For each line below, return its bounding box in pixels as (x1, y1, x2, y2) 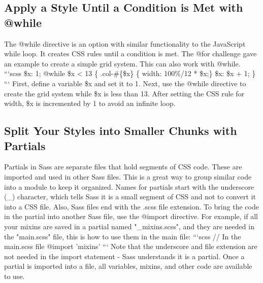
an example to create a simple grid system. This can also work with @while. (4, 58, 241, 68)
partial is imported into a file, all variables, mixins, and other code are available (4, 261, 252, 271)
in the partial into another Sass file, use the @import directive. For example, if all (4, 211, 258, 222)
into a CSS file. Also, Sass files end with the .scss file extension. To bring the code (4, 201, 259, 211)
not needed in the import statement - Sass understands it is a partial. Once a (4, 251, 245, 261)
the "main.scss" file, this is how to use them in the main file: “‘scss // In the (4, 231, 241, 241)
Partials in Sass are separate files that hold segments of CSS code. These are (4, 161, 242, 172)
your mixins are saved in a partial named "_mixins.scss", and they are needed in (4, 221, 254, 231)
